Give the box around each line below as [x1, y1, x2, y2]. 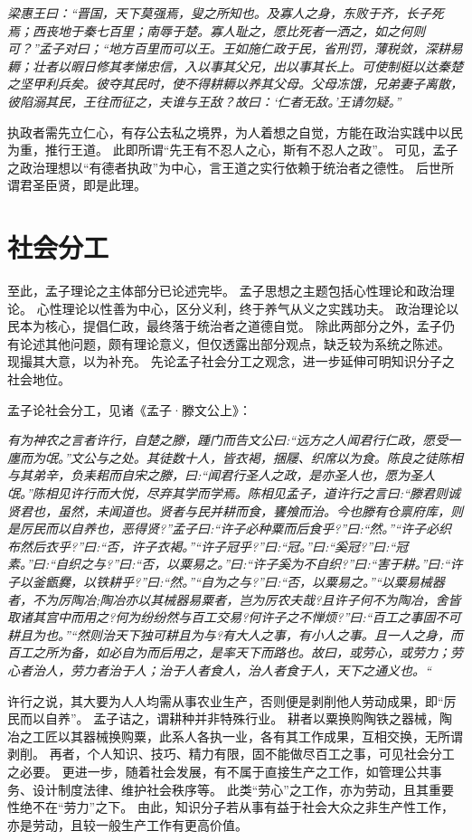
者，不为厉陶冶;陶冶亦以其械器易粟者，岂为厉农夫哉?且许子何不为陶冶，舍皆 [7, 590, 461, 609]
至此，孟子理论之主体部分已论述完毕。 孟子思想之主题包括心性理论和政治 [7, 281, 442, 300]
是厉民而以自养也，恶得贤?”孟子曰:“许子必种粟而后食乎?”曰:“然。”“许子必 [7, 519, 439, 538]
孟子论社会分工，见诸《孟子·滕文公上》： [7, 400, 251, 419]
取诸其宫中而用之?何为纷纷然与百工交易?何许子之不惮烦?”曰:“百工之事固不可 [7, 608, 461, 627]
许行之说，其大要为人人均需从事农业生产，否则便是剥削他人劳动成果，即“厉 [7, 691, 457, 710]
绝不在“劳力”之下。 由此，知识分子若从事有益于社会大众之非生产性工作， [19, 798, 454, 816]
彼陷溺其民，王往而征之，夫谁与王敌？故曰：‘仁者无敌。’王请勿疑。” [7, 91, 401, 110]
